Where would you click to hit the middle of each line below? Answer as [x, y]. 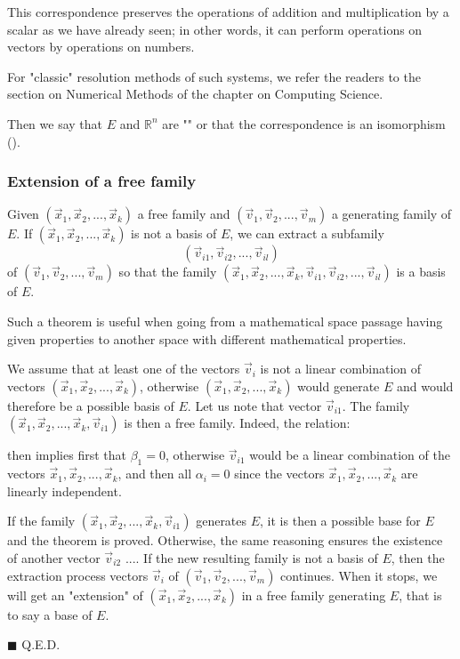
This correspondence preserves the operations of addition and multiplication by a [228, 12]
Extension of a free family [102, 181]
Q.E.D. [41, 644]
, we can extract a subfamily [307, 233]
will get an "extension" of [75, 595]
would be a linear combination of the [350, 455]
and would [425, 386]
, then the [418, 557]
